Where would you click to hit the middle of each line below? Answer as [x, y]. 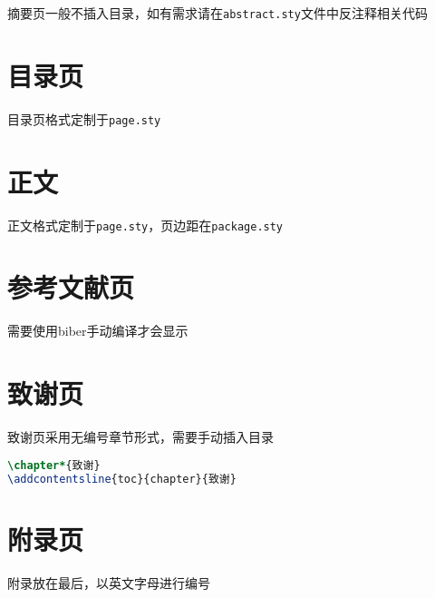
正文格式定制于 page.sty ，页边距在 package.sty [145, 225]
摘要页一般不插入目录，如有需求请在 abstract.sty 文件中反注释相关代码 [217, 13]
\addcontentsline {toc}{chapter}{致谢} [122, 479]
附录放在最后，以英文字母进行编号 [109, 582]
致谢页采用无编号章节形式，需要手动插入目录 [140, 437]
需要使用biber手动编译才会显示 [98, 331]
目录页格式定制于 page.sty [84, 118]
